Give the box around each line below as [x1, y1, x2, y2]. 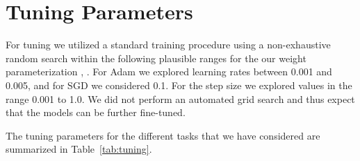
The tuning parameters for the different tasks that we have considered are [6, 128, 320, 142]
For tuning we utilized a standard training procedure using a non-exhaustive [6, 37, 331, 52]
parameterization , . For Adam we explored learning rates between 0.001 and [6, 64, 332, 79]
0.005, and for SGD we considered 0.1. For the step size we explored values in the [6, 77, 352, 92]
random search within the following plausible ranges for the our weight [6, 50, 306, 65]
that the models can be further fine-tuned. [6, 105, 186, 120]
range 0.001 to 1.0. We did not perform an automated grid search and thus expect [6, 91, 355, 106]
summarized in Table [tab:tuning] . [6, 142, 152, 156]
